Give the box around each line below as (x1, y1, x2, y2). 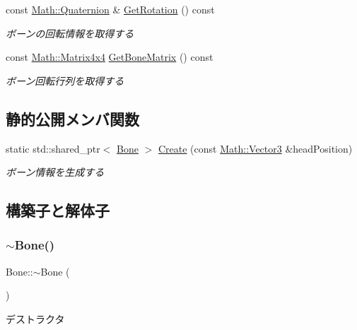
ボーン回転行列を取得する (6, 73, 124, 88)
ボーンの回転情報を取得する (6, 25, 134, 40)
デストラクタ (6, 311, 65, 326)
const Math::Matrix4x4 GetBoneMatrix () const (6, 49, 213, 64)
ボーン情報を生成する (6, 165, 105, 179)
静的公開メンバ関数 (6, 107, 139, 129)
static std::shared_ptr (6, 141, 100, 155)
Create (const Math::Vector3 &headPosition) (158, 141, 353, 155)
